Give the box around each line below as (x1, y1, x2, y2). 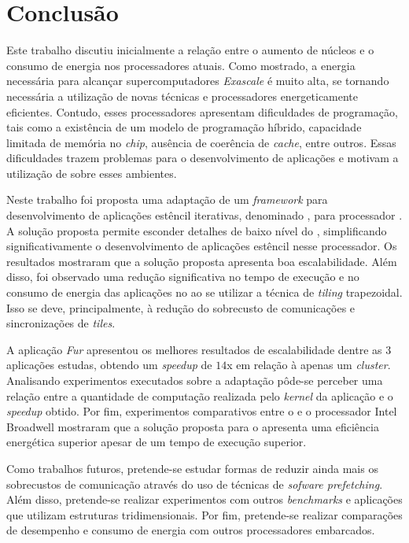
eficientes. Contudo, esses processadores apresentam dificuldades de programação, (6, 103, 398, 120)
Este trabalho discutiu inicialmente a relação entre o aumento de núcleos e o (6, 42, 374, 58)
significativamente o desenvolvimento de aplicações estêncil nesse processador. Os (6, 238, 397, 254)
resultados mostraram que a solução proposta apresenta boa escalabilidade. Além (6, 253, 397, 269)
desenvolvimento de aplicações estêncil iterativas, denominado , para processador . (6, 207, 403, 223)
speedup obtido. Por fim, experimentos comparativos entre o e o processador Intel (6, 403, 397, 419)
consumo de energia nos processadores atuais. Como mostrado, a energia (6, 57, 356, 73)
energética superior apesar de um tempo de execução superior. (6, 434, 307, 450)
